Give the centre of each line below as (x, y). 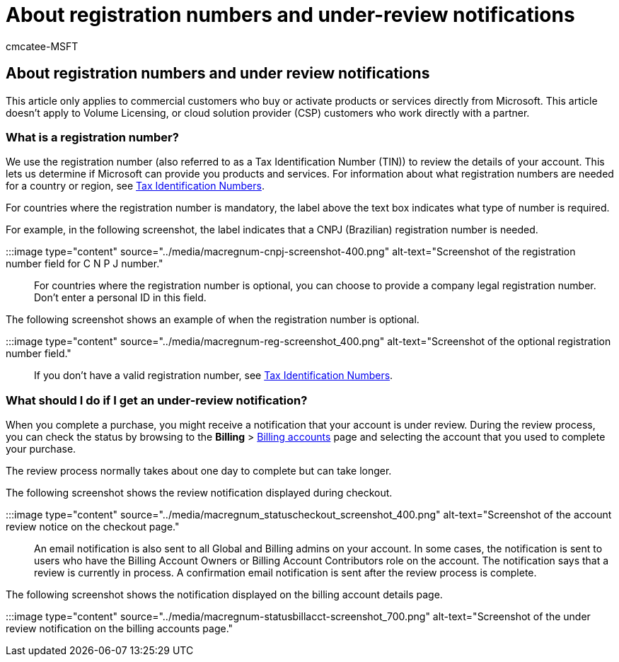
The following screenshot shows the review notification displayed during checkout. (199, 493)
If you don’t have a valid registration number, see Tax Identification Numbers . (214, 376)
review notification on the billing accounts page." (120, 629)
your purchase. (41, 449)
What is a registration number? (92, 137)
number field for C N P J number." (85, 264)
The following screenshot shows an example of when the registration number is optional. (213, 320)
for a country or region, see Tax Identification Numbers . (135, 186)
